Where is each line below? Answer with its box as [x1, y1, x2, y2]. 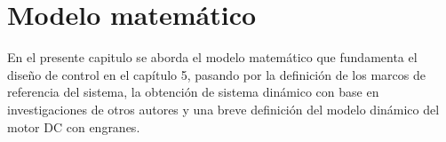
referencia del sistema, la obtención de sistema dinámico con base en [7, 83, 379, 101]
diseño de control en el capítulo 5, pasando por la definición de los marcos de [7, 65, 426, 83]
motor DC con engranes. [7, 117, 140, 136]
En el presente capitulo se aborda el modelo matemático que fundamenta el [7, 48, 418, 67]
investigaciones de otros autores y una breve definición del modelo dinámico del [7, 99, 440, 118]
